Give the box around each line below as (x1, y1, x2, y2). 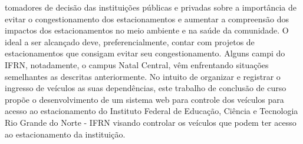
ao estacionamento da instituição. (5, 128, 126, 140)
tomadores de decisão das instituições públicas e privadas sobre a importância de (5, 1, 297, 13)
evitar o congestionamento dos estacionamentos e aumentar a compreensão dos (5, 12, 289, 25)
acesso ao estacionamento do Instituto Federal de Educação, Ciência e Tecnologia (5, 105, 298, 117)
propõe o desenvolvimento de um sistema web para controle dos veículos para (5, 93, 284, 105)
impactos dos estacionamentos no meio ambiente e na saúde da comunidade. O (5, 24, 289, 36)
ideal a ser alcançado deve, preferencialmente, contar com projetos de (5, 35, 255, 48)
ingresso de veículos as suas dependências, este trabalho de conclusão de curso (5, 82, 286, 94)
